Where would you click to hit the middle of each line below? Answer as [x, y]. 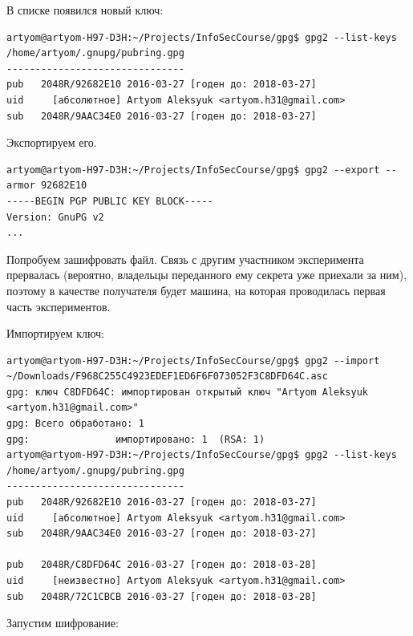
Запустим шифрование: [63, 623]
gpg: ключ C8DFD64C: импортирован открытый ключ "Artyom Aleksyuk [188, 392]
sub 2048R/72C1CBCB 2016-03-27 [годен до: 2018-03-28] [162, 596]
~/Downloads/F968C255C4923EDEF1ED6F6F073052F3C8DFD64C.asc [167, 377]
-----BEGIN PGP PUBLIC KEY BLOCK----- [110, 201]
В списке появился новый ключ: [85, 10]
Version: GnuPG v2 [55, 217]
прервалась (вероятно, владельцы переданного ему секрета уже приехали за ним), [207, 275]
